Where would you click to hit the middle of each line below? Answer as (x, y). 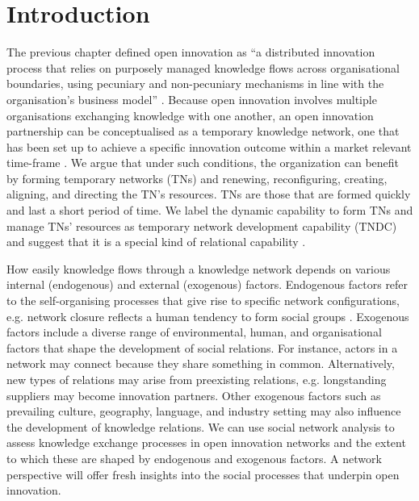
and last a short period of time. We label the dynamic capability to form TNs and (210, 210)
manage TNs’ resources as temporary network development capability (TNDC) (202, 225)
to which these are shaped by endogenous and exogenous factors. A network (194, 458)
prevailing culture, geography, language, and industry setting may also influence (204, 411)
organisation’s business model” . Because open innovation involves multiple (192, 99)
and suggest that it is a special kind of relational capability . (156, 242)
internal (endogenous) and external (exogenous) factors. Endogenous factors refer (207, 284)
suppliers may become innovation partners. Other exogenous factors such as (194, 395)
